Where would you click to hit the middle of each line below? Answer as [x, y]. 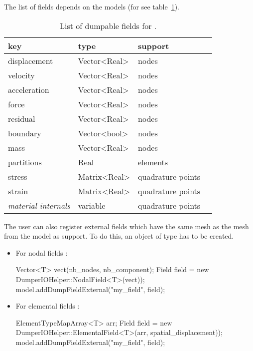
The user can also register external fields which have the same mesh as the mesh [126, 226]
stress [18, 176]
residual [22, 118]
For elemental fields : [48, 306]
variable [92, 205]
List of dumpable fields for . [108, 25]
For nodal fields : [42, 252]
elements [153, 162]
